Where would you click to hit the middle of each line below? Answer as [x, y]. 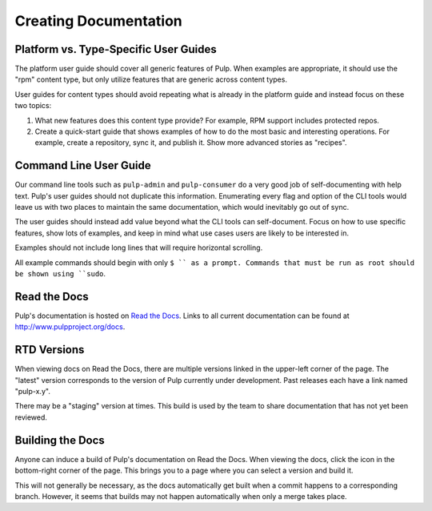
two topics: [33, 106]
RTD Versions [50, 350]
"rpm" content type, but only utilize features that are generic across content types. [151, 79]
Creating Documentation [99, 21]
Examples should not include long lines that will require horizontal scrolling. [139, 247]
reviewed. [31, 417]
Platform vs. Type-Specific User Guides [116, 49]
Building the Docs [60, 440]
